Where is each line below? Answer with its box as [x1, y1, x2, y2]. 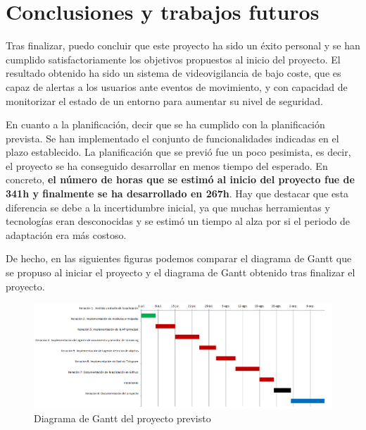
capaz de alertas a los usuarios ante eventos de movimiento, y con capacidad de [6, 79, 348, 94]
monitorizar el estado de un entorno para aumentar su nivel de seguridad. [6, 93, 323, 108]
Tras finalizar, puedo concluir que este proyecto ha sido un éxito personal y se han [6, 38, 360, 53]
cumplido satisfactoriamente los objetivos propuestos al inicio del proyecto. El [6, 51, 341, 66]
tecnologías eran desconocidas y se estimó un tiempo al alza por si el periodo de [6, 214, 350, 228]
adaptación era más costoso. [6, 227, 127, 242]
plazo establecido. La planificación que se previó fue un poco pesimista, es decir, [6, 145, 351, 159]
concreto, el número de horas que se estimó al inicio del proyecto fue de [6, 172, 355, 187]
